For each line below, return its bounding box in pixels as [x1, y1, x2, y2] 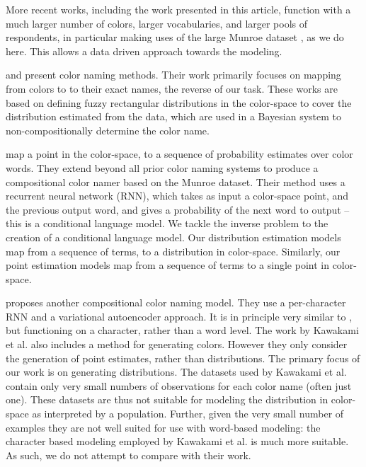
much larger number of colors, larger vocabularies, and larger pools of [6, 16, 308, 30]
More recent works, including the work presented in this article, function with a [6, 2, 351, 16]
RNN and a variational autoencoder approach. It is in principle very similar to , [6, 309, 353, 323]
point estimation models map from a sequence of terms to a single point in [6, 258, 329, 272]
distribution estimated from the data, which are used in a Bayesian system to [6, 109, 342, 124]
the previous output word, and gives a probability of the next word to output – [6, 202, 350, 217]
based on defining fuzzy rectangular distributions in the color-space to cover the [6, 95, 352, 110]
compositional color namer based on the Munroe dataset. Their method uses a [6, 174, 345, 189]
